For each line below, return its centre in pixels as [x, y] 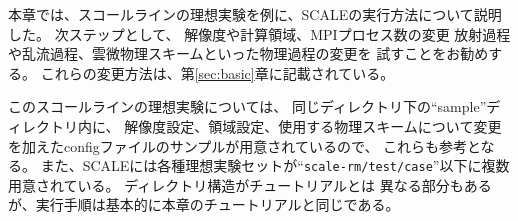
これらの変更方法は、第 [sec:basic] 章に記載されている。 [217, 72]
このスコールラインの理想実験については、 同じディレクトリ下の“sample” [247, 106]
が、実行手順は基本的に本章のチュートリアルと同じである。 [204, 204]
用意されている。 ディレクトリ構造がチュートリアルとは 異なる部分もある [250, 184]
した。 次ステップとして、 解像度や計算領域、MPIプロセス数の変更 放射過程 [259, 33]
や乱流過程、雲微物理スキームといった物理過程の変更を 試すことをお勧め [248, 53]
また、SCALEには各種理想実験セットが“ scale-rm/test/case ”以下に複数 [275, 165]
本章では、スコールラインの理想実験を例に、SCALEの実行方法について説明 [255, 14]
